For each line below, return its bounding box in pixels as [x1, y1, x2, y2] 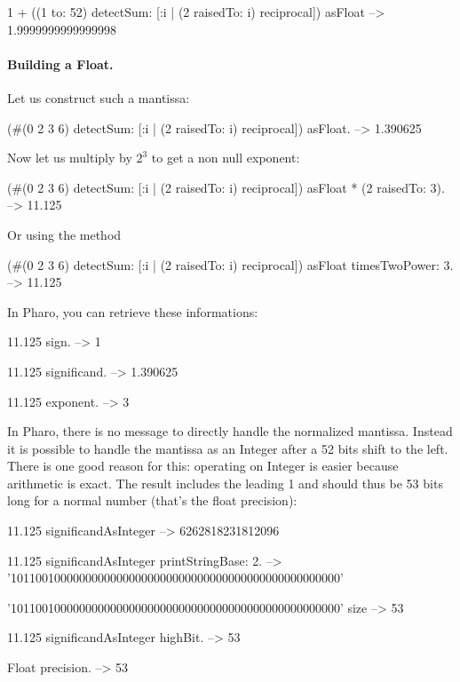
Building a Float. [7, 54, 114, 73]
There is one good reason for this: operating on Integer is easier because [7, 456, 399, 475]
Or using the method [7, 225, 122, 243]
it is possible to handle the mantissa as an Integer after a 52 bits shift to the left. [7, 439, 448, 457]
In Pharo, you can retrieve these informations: [7, 302, 258, 321]
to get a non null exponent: [151, 148, 300, 167]
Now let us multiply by [7, 148, 132, 167]
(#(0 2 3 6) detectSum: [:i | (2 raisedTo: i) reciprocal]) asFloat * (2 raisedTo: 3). [7, 178, 445, 196]
